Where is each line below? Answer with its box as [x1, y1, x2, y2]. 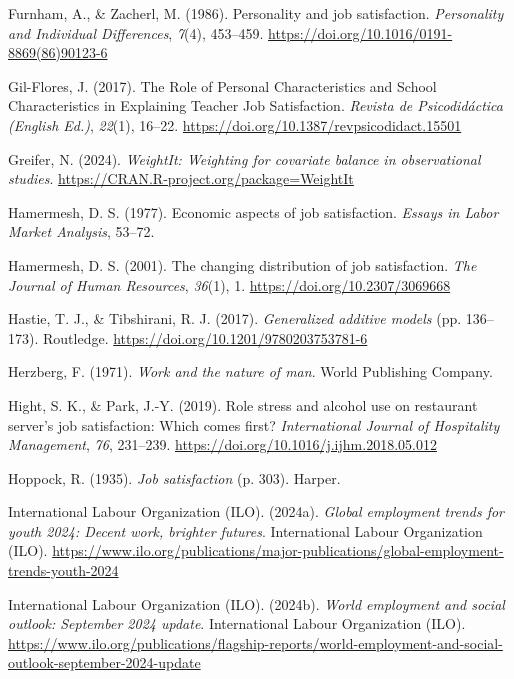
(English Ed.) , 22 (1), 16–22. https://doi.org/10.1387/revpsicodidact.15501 [8, 114, 462, 135]
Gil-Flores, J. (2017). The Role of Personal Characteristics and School [8, 75, 437, 96]
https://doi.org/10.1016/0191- [268, 22, 453, 43]
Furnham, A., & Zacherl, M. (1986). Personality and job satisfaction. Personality [8, 3, 504, 23]
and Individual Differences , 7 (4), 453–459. [8, 22, 264, 43]
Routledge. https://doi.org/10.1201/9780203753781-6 [42, 327, 368, 348]
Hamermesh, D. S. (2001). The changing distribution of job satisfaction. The [8, 254, 477, 275]
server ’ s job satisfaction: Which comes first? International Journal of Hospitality [8, 414, 500, 435]
